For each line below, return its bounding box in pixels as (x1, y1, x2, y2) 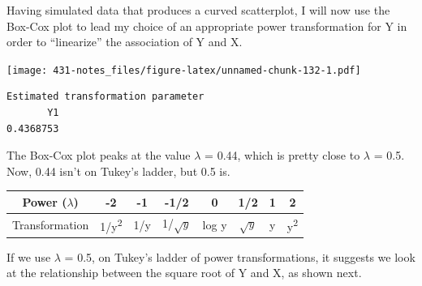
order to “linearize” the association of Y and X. (6, 33, 243, 50)
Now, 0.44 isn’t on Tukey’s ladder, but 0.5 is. (6, 162, 230, 179)
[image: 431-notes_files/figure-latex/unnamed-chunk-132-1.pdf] (6, 64, 361, 76)
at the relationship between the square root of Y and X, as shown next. (6, 264, 362, 281)
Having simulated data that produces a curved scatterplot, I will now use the (6, 2, 390, 18)
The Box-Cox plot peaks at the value (6, 147, 191, 164)
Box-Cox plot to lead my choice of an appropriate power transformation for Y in (6, 17, 407, 34)
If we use (6, 248, 51, 265)
